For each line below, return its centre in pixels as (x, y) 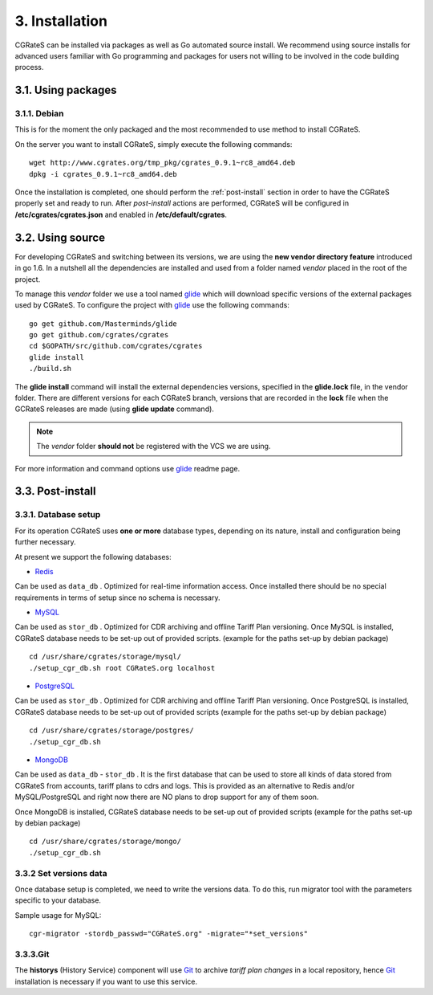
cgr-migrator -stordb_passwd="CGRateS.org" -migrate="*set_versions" (169, 934)
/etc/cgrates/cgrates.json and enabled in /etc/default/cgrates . (121, 214)
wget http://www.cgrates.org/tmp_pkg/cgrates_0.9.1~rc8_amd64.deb (162, 163)
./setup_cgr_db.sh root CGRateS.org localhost (122, 668)
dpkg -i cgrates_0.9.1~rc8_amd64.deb (103, 174)
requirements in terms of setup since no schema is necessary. (117, 597)
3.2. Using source (60, 237)
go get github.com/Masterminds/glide (103, 324)
